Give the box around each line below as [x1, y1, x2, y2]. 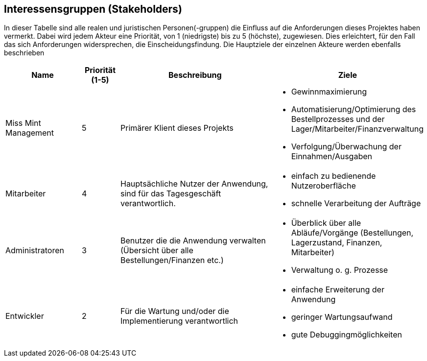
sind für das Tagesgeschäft [120, 189, 221, 199]
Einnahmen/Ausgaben [291, 151, 372, 162]
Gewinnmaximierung [291, 87, 367, 97]
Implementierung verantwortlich [120, 316, 238, 326]
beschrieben [4, 48, 45, 57]
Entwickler [5, 311, 44, 321]
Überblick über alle [291, 218, 361, 228]
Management [5, 128, 54, 138]
